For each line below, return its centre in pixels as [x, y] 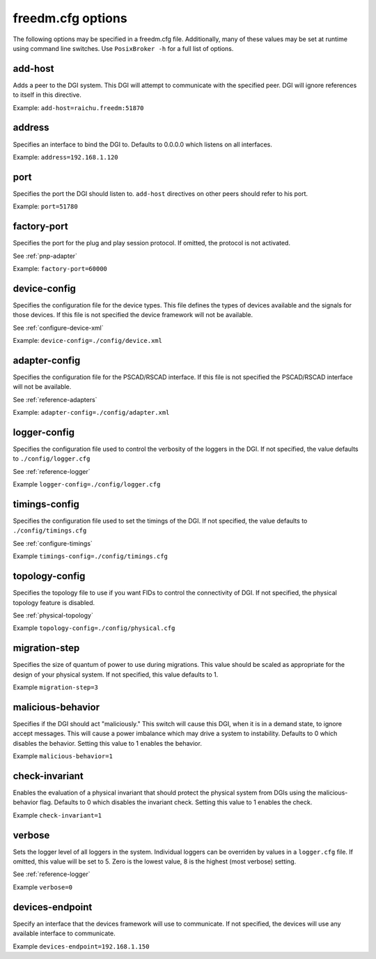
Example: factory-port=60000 [60, 268]
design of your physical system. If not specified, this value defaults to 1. [116, 674]
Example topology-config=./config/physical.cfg [94, 628]
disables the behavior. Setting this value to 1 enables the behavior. [107, 743]
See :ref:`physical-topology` [53, 615]
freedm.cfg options [70, 18]
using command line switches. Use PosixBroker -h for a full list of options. [123, 48]
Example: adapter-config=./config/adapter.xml [91, 413]
